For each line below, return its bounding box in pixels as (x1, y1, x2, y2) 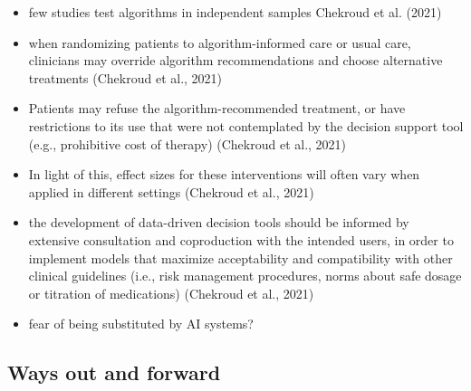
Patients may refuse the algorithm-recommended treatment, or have (28, 99, 406, 118)
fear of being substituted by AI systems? (28, 314, 254, 333)
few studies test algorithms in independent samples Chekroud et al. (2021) (28, 3, 442, 21)
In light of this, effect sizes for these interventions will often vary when (28, 165, 420, 184)
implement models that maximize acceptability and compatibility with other (28, 248, 453, 267)
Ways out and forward (7, 358, 221, 386)
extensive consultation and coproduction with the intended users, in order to (28, 230, 454, 249)
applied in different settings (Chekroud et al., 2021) (28, 182, 314, 201)
